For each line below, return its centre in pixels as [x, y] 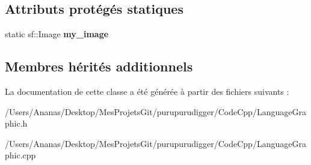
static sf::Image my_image [57, 34]
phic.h [16, 123]
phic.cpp [20, 155]
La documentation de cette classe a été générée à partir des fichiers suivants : [147, 91]
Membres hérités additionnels [99, 66]
